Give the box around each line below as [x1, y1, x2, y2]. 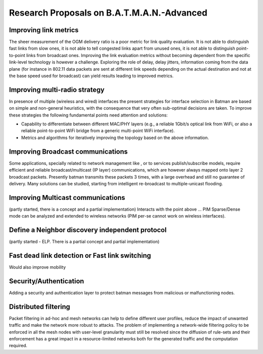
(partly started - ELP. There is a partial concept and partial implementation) [9, 239, 160, 245]
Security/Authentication [9, 277, 84, 285]
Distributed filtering [9, 302, 71, 311]
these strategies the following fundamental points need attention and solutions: [9, 112, 168, 118]
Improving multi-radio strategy [9, 85, 105, 94]
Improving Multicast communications [9, 193, 125, 202]
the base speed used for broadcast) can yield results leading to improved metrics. [9, 73, 174, 79]
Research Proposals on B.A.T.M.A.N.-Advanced [9, 7, 207, 18]
